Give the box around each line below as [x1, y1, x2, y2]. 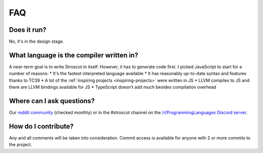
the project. [9, 142, 33, 148]
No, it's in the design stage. [9, 39, 64, 45]
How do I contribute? [9, 122, 74, 130]
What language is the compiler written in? [9, 51, 138, 59]
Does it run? [9, 26, 47, 34]
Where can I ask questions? [9, 97, 95, 105]
